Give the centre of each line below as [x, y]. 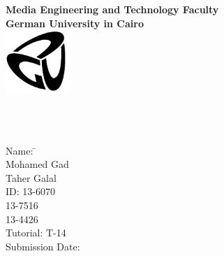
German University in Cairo [75, 23]
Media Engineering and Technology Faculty [112, 9]
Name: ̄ [21, 150]
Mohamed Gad [37, 164]
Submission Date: [43, 246]
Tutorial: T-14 [36, 233]
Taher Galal [31, 177]
